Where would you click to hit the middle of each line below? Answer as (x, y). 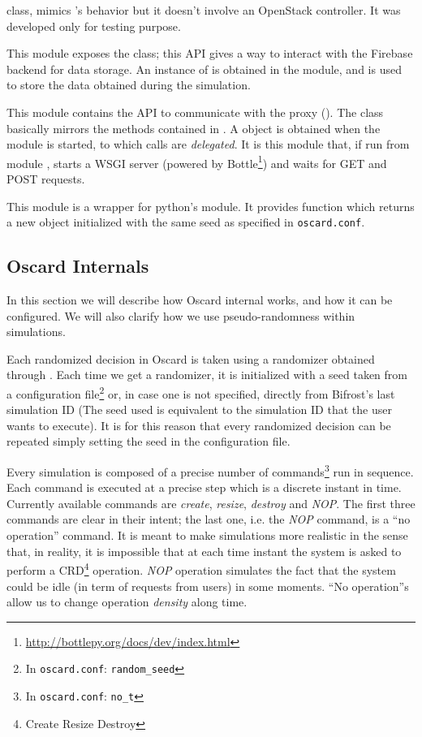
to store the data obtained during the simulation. (129, 85)
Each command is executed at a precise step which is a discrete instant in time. (204, 487)
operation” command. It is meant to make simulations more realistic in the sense (207, 535)
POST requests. (46, 179)
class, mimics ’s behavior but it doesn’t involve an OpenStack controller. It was (204, 10)
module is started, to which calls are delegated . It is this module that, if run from (208, 144)
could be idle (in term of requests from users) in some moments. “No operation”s (208, 586)
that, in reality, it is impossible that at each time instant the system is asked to (204, 551)
